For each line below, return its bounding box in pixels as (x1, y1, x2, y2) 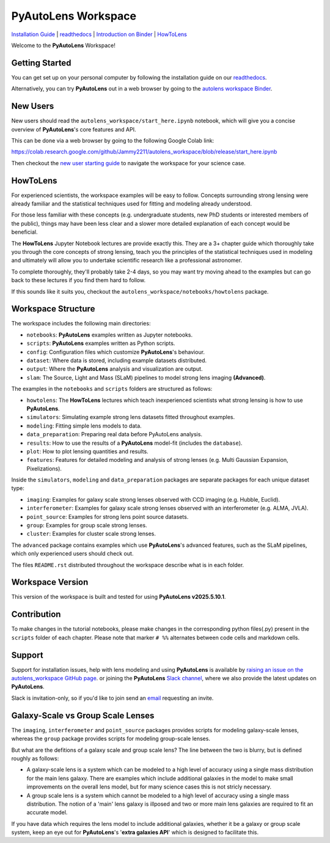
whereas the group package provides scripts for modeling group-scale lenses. (11, 735, 211, 743)
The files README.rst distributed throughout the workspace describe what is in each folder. (11, 561, 244, 568)
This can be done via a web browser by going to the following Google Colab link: (11, 136, 215, 144)
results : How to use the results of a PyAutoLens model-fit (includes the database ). (26, 439, 243, 447)
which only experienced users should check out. (11, 550, 134, 557)
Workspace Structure (11, 303, 95, 314)
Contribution (11, 609, 61, 620)
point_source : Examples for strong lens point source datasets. (26, 513, 189, 520)
